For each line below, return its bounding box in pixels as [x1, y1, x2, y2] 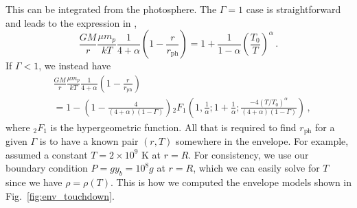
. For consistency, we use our [188, 147, 309, 161]
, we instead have [38, 58, 111, 73]
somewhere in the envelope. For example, [176, 134, 349, 148]
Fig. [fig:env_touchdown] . [5, 188, 115, 203]
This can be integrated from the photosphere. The [5, 2, 217, 16]
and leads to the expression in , [5, 15, 137, 30]
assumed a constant [5, 147, 88, 161]
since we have [5, 175, 62, 189]
